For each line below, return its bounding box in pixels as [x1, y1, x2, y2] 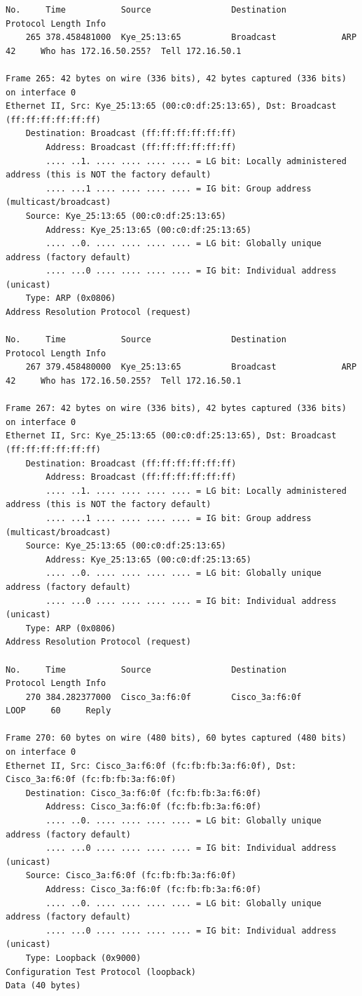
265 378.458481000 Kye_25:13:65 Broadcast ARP [25, 32, 357, 43]
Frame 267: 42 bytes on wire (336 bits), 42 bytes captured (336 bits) [6, 403, 347, 414]
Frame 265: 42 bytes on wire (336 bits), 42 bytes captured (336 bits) [6, 73, 347, 83]
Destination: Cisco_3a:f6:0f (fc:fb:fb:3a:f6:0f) [25, 788, 262, 798]
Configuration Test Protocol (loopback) [6, 967, 197, 977]
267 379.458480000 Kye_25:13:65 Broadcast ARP [25, 362, 357, 372]
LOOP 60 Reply [6, 706, 111, 716]
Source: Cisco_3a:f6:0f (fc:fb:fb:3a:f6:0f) [25, 870, 237, 881]
